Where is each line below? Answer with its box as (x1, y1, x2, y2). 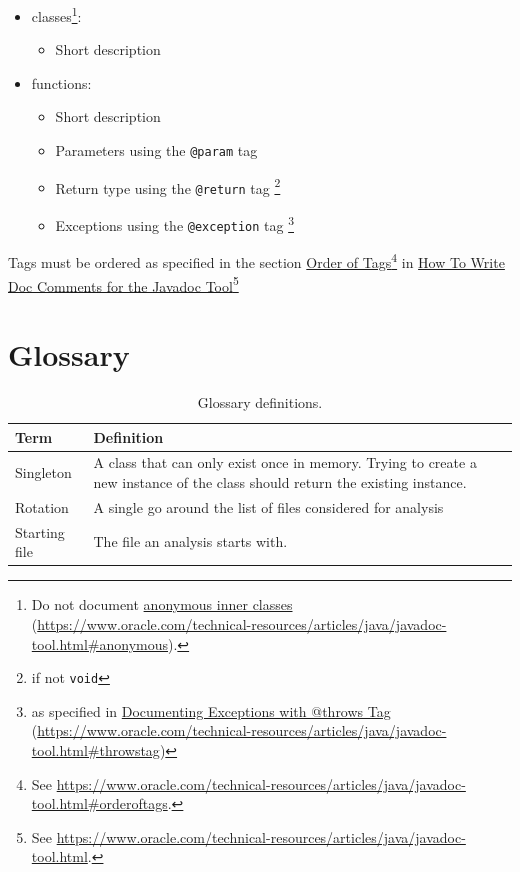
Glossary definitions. (197, 391, 323, 412)
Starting (15, 521, 65, 542)
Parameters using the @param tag (55, 140, 258, 161)
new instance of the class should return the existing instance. (93, 471, 467, 492)
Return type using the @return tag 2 (55, 174, 281, 198)
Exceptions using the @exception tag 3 (55, 212, 294, 235)
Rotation (15, 496, 69, 517)
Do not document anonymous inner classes (31, 594, 293, 615)
